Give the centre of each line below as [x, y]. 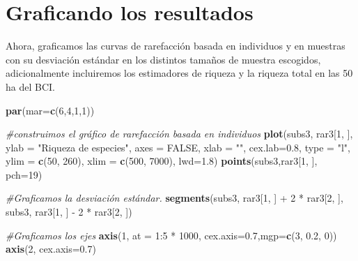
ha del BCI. [30, 86]
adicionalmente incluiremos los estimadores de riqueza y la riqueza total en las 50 [179, 73]
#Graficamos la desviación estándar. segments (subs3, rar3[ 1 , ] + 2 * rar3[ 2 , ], [174, 198]
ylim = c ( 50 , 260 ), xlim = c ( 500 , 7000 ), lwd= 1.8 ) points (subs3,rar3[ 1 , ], [162, 161]
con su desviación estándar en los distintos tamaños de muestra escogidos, [163, 59]
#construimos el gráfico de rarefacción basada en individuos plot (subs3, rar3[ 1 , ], [179, 134]
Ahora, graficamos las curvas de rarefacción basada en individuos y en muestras [176, 46]
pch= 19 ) [24, 174]
